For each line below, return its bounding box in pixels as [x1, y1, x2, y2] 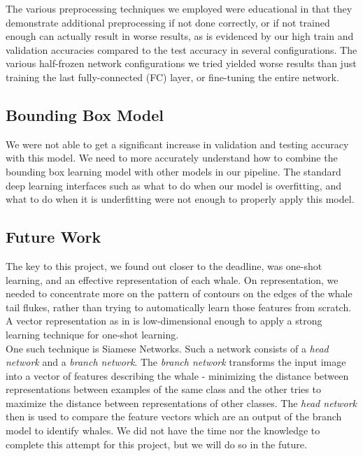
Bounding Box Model [6, 104, 164, 125]
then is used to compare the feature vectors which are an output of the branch [6, 409, 342, 424]
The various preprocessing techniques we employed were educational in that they [6, 1, 353, 15]
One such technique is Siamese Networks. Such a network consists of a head [6, 341, 329, 355]
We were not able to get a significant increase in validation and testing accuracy [6, 136, 349, 151]
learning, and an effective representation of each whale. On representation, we [6, 272, 339, 287]
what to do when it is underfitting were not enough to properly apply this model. [6, 192, 355, 206]
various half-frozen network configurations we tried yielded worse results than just [6, 56, 357, 71]
